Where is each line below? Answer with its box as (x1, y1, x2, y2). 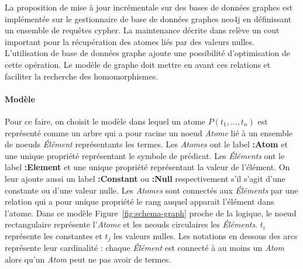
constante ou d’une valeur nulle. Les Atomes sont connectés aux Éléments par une (5, 184, 298, 196)
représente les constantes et (5, 229, 102, 242)
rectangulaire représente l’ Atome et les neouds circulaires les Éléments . (5, 218, 258, 230)
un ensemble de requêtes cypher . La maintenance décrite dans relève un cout (5, 24, 280, 36)
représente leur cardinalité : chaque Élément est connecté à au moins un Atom (5, 242, 284, 254)
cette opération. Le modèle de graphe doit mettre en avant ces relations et (5, 58, 271, 70)
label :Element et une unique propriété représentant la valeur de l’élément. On (5, 161, 290, 173)
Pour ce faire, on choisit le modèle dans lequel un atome (5, 115, 206, 127)
